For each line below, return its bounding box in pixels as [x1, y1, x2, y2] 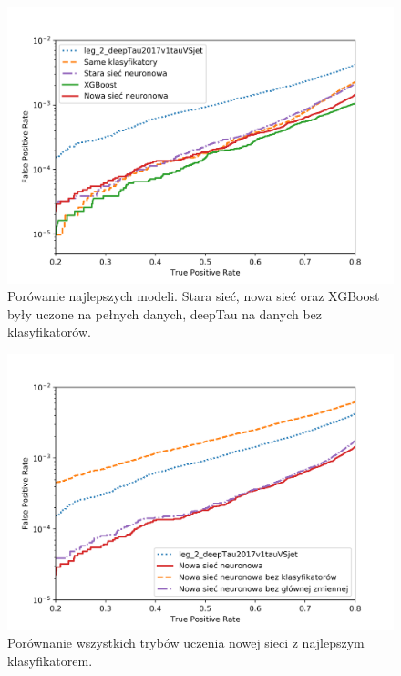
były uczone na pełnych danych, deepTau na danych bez [7, 304, 323, 323]
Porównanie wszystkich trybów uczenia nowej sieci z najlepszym [7, 633, 365, 652]
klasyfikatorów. [7, 322, 91, 341]
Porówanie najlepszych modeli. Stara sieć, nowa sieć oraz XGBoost [7, 286, 380, 306]
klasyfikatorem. [7, 650, 93, 670]
